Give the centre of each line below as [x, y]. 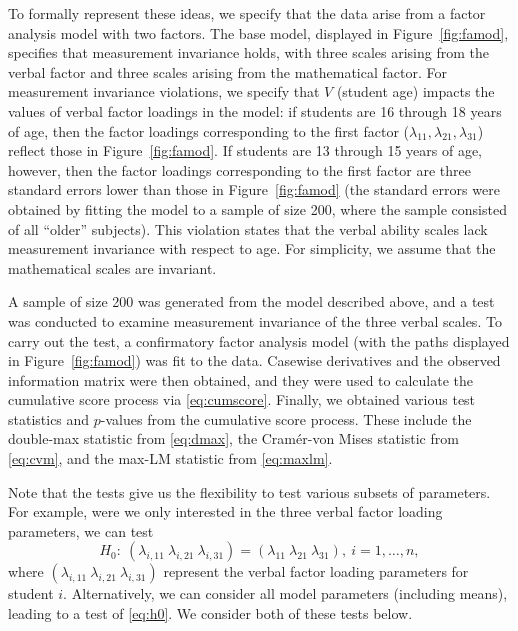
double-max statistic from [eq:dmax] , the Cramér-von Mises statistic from [233, 438]
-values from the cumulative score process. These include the [286, 418]
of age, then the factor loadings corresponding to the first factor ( [209, 130]
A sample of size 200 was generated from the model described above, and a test [251, 301]
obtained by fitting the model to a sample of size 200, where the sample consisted [257, 208]
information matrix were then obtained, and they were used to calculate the [240, 379]
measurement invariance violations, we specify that [164, 91]
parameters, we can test [81, 530]
